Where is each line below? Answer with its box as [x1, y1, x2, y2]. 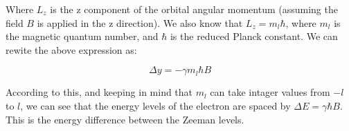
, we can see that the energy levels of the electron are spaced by [20, 98, 291, 112]
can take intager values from [210, 85, 330, 99]
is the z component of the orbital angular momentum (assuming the [50, 2, 338, 16]
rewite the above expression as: [6, 42, 137, 57]
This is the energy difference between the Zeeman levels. [6, 112, 244, 126]
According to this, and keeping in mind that [6, 85, 193, 99]
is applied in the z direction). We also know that [37, 15, 243, 30]
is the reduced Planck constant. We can [170, 29, 338, 43]
